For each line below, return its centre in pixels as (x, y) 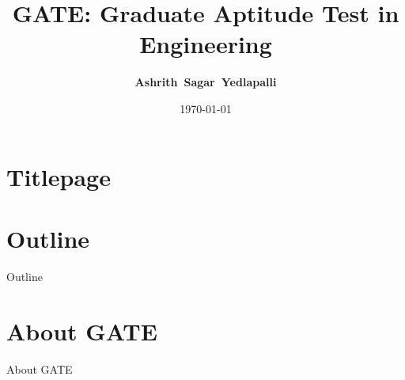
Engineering (206, 44)
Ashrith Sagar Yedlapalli (206, 82)
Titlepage (59, 176)
